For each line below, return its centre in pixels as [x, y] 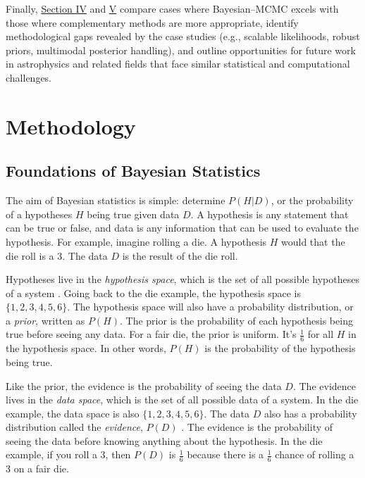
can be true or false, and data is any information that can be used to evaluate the [182, 228]
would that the [313, 241]
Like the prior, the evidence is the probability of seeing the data [144, 385]
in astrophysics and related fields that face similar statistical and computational [178, 64]
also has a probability [310, 413]
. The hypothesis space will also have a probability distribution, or [210, 307]
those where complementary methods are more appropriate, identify [152, 22]
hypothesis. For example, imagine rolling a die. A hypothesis [136, 241]
